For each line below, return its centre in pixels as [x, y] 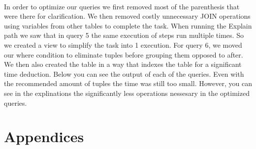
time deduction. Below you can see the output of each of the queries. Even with [124, 74]
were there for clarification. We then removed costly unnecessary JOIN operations [127, 16]
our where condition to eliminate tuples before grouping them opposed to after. [124, 54]
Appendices [44, 136]
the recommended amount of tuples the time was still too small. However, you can [128, 83]
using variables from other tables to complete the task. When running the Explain [128, 25]
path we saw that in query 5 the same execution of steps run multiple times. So [124, 35]
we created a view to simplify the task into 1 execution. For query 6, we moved [123, 45]
